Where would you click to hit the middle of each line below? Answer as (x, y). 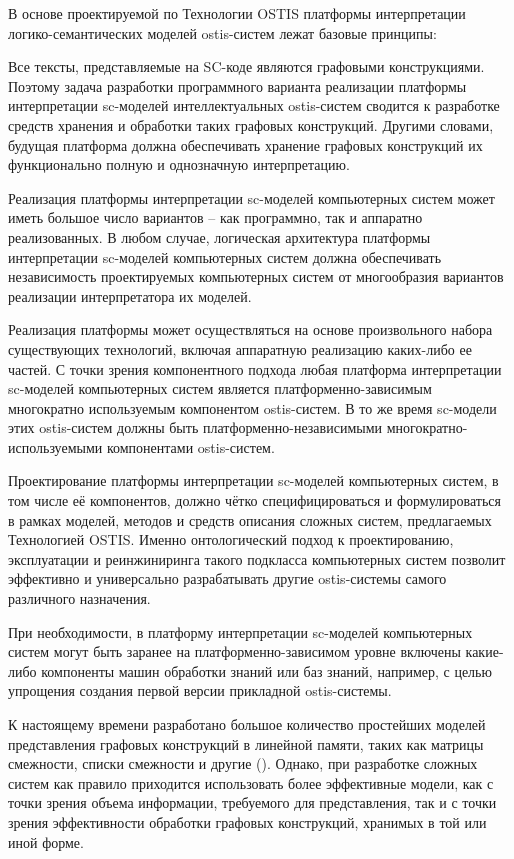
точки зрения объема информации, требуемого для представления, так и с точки (252, 802)
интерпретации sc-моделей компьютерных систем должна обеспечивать (225, 256)
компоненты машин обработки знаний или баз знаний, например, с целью (266, 670)
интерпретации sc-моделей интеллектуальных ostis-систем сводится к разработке (254, 105)
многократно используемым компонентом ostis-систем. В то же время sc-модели (252, 407)
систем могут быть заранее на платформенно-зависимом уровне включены (234, 651)
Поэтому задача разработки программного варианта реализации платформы (237, 85)
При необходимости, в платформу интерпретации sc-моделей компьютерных (240, 631)
